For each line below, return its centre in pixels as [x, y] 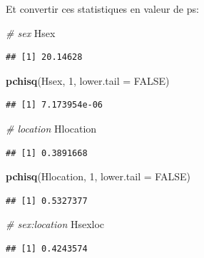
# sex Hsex [31, 32]
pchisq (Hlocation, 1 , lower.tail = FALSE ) [98, 176]
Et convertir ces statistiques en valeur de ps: [102, 9]
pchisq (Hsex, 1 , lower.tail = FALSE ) [88, 80]
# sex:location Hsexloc [55, 224]
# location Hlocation [51, 128]
